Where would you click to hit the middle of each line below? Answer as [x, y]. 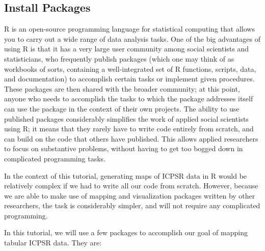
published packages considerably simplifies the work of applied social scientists [126, 118]
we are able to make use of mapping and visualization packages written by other [130, 195]
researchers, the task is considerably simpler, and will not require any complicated [132, 205]
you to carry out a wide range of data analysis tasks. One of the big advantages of [132, 38]
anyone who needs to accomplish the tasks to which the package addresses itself [129, 99]
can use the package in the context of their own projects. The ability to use [122, 108]
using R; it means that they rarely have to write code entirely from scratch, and [129, 129]
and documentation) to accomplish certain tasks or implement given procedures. [129, 79]
